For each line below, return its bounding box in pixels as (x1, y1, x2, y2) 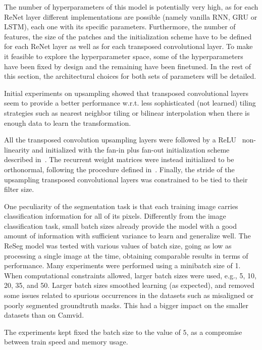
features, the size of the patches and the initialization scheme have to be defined (4, 31, 252, 41)
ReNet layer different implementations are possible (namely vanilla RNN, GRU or (4, 11, 257, 22)
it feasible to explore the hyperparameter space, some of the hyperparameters (4, 51, 243, 61)
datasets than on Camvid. (4, 310, 84, 320)
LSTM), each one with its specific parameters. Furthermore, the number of (4, 21, 236, 32)
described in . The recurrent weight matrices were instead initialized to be (4, 154, 234, 165)
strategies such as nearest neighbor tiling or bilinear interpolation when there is (4, 107, 250, 118)
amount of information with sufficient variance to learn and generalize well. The (4, 230, 251, 241)
